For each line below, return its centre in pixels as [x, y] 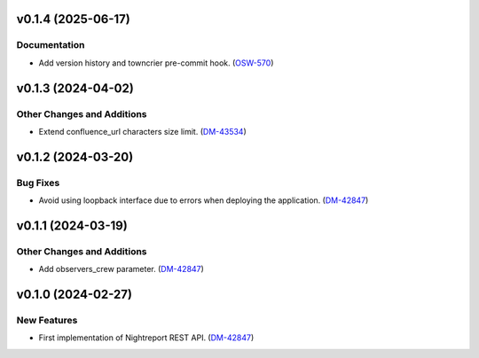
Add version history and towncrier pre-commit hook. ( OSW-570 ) [156, 63]
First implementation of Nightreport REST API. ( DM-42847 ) [146, 338]
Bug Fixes [38, 183]
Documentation [51, 45]
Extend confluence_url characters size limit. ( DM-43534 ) [143, 131]
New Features [47, 321]
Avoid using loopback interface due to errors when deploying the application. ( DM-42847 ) [204, 200]
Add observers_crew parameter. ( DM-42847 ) [121, 269]
